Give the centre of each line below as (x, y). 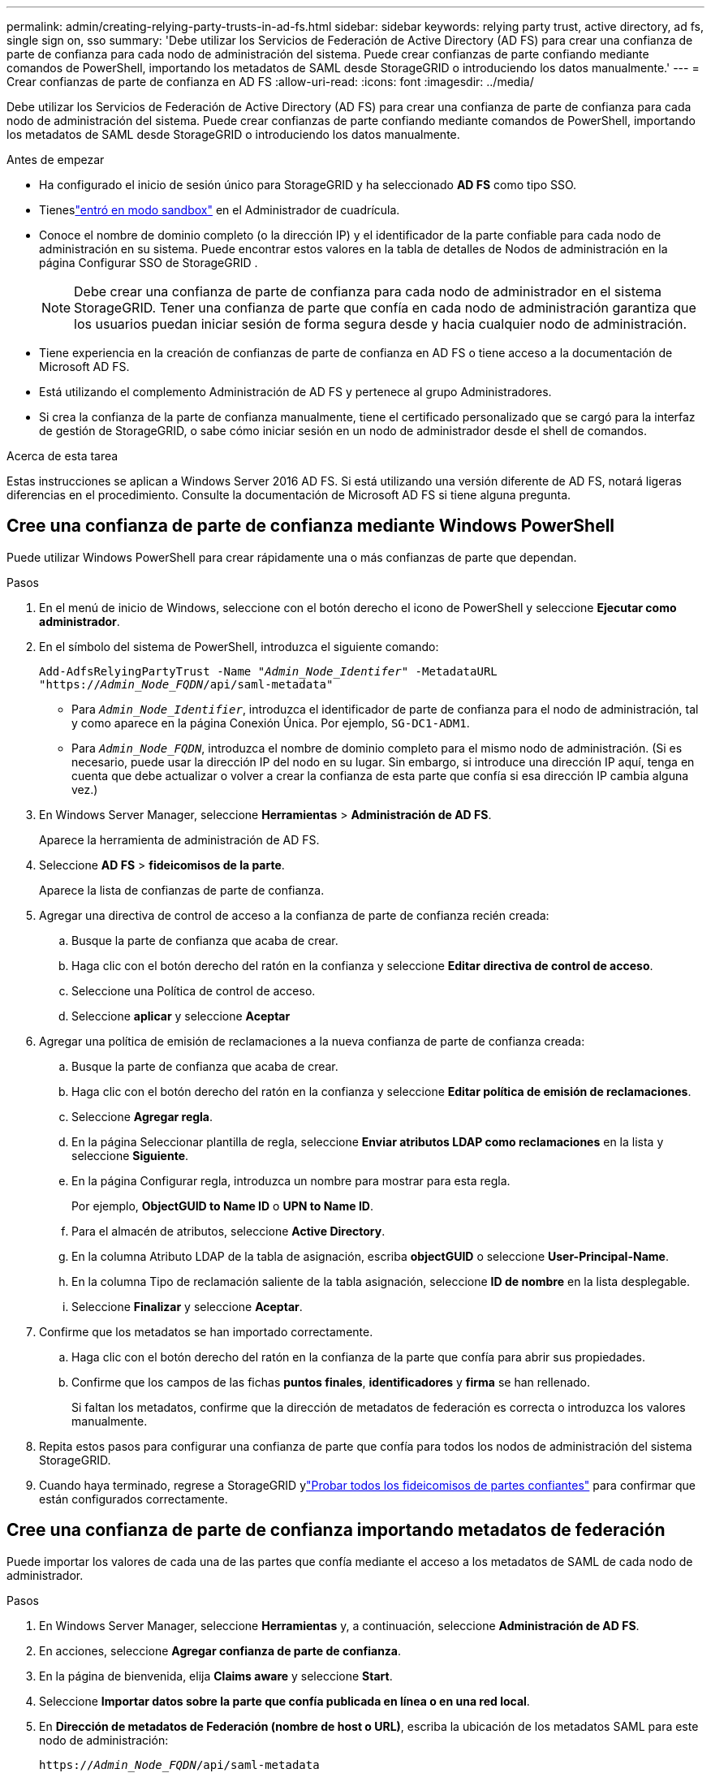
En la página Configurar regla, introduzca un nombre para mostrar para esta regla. (291, 1180)
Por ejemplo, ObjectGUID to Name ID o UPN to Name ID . (222, 1206)
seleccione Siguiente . (130, 1155)
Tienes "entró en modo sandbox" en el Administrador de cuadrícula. (220, 210)
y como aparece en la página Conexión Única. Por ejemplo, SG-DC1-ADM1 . (271, 723)
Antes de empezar (56, 160)
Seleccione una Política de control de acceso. (194, 990)
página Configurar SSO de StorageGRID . (149, 263)
